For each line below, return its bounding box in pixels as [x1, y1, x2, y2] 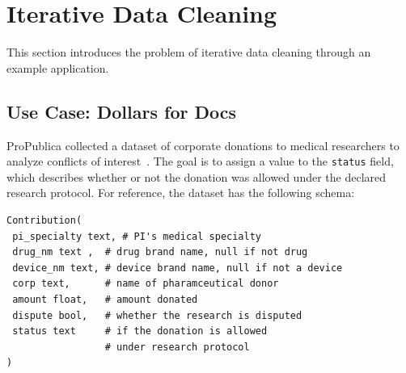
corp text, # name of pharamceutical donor [12, 278, 279, 290]
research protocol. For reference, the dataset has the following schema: [6, 184, 355, 201]
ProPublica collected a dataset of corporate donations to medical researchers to [6, 136, 400, 153]
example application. [6, 59, 109, 76]
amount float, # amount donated [12, 293, 198, 305]
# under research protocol [104, 341, 250, 353]
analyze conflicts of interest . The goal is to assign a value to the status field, [6, 153, 394, 170]
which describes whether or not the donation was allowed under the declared [6, 168, 387, 185]
